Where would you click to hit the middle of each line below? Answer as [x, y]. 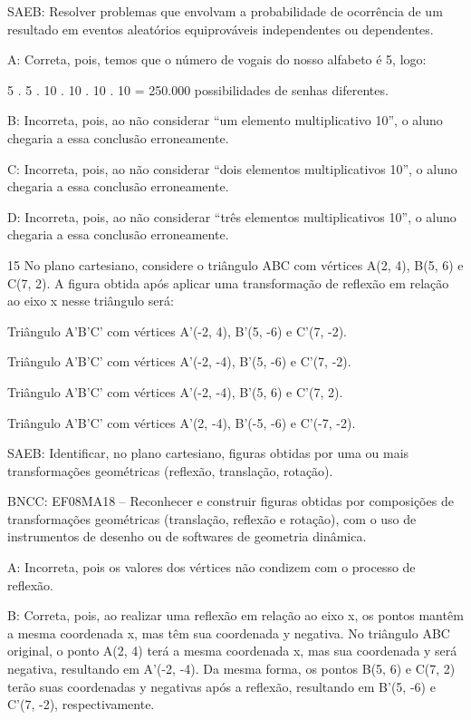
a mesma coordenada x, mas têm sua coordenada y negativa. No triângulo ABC [229, 632]
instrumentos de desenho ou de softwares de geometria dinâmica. [187, 536]
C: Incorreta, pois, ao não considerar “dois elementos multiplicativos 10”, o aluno [232, 168]
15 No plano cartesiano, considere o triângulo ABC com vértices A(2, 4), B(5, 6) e [235, 264]
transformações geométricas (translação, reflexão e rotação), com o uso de [212, 518]
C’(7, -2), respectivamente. [81, 704]
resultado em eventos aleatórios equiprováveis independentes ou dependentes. [221, 29]
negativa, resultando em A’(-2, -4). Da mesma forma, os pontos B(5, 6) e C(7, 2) [231, 669]
